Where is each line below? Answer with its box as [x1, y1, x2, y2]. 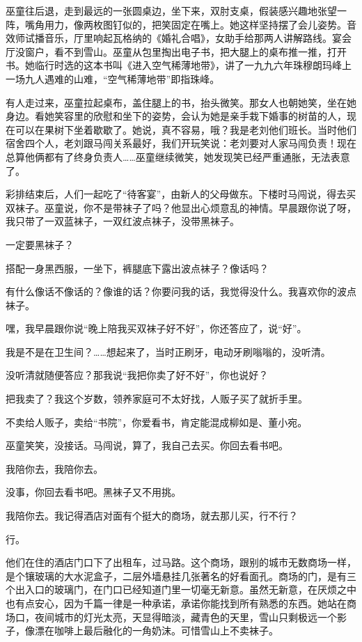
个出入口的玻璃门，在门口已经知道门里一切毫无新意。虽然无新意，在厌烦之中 [6, 582, 356, 597]
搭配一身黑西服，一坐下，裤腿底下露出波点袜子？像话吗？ [6, 260, 269, 275]
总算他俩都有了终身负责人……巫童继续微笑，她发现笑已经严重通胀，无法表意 [6, 149, 350, 164]
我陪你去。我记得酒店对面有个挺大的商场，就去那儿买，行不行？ [6, 508, 298, 523]
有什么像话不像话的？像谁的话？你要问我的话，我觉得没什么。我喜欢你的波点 [6, 284, 356, 299]
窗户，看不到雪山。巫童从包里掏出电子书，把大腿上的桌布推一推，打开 [24, 44, 347, 58]
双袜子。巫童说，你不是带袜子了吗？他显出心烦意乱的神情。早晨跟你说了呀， [6, 200, 356, 214]
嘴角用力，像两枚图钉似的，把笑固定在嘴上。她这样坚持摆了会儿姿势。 [24, 17, 347, 31]
